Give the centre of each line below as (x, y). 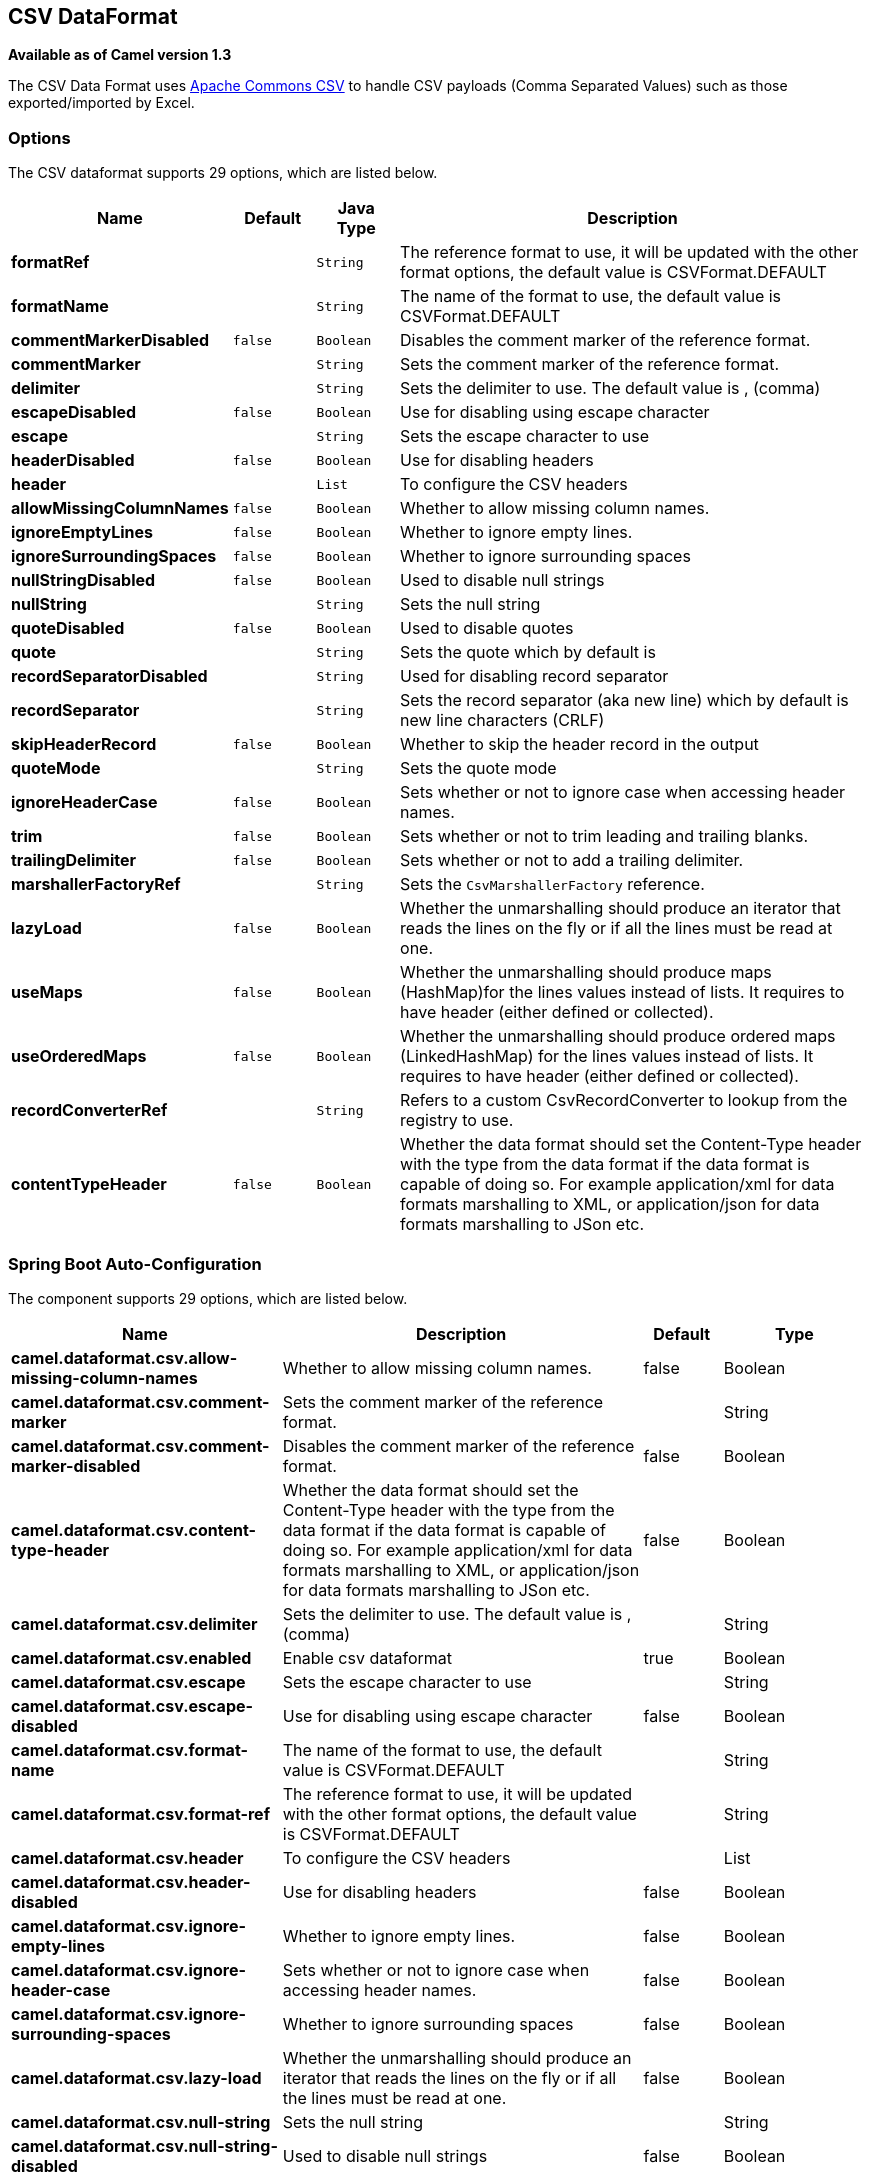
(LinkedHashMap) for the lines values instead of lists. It (607, 1056)
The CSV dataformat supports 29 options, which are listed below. (223, 173)
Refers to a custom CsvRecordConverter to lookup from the (624, 1100)
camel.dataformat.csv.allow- (124, 1357)
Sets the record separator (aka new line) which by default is (624, 700)
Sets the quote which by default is (528, 652)
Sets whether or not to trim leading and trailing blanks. (604, 836)
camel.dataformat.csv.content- (133, 1529)
